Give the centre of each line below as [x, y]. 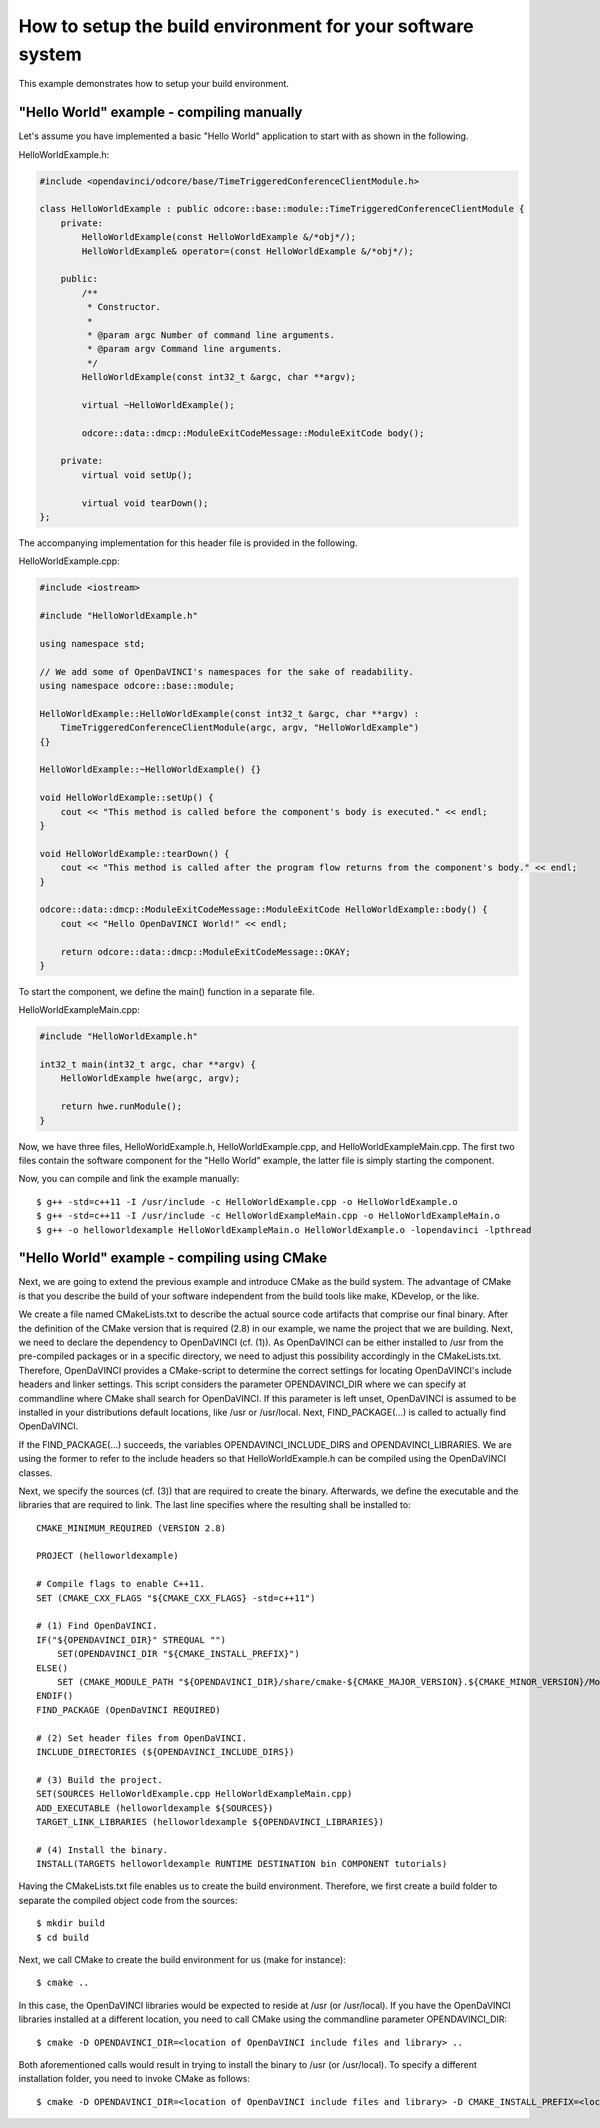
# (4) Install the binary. [102, 1849]
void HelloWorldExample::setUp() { [126, 798]
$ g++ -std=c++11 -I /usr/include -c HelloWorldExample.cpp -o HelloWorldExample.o [247, 1201]
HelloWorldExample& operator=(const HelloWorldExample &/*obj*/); [248, 251]
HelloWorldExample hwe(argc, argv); [150, 1078]
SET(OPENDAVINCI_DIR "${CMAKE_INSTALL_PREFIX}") [178, 1654]
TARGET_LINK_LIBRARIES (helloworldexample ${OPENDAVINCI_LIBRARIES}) [210, 1821]
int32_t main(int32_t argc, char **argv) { [148, 1064]
